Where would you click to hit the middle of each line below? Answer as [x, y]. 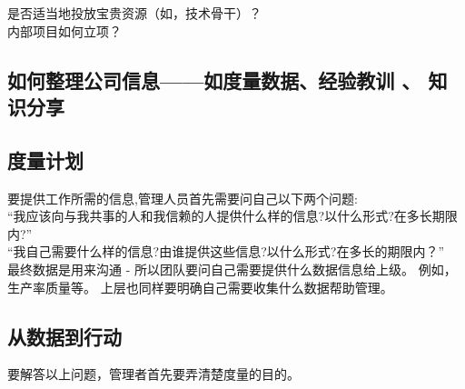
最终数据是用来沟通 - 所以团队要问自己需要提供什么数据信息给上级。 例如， [232, 269]
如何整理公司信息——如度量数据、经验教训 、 [214, 80]
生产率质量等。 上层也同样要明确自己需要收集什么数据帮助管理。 [200, 287]
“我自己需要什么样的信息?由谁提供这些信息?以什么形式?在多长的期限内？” [226, 251]
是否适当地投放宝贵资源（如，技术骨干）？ [134, 13]
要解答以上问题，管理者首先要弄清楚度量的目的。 [153, 374]
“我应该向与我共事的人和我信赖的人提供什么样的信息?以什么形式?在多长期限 [232, 216]
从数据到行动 [64, 336]
